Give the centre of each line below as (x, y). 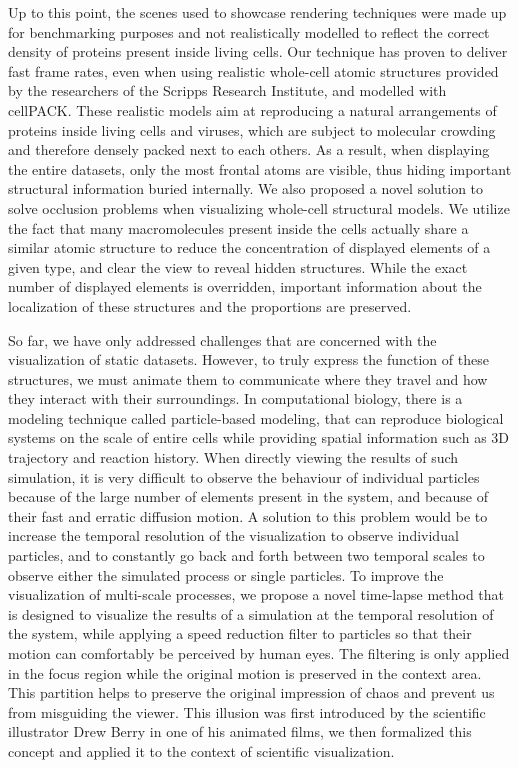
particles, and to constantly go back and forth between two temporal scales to (246, 555)
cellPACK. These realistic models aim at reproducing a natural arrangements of (252, 109)
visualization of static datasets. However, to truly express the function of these (248, 359)
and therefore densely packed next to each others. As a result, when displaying (249, 149)
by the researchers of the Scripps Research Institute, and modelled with (227, 90)
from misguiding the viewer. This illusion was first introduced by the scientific (247, 711)
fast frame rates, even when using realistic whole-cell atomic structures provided (253, 70)
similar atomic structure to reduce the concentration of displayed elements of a (249, 247)
